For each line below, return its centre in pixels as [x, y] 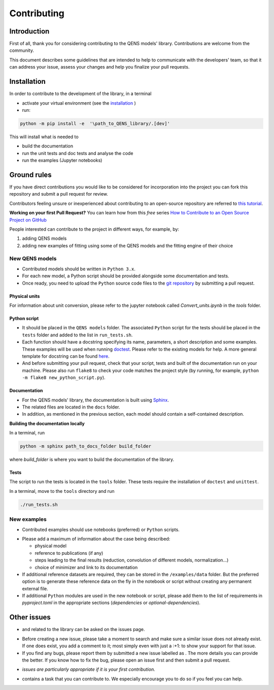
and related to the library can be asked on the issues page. [83, 630]
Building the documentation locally [47, 423]
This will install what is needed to [44, 137]
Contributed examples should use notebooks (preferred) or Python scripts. [101, 529]
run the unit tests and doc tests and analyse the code [78, 153]
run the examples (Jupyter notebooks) [62, 161]
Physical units [25, 296]
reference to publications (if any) [69, 553]
